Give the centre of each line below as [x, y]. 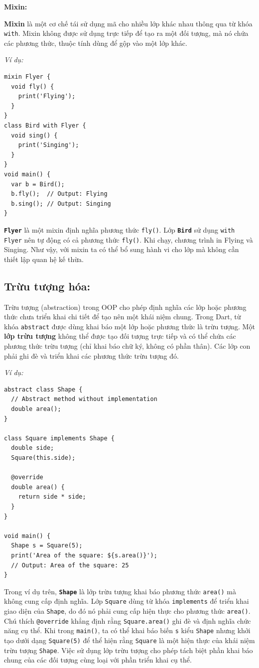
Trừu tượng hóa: [47, 286]
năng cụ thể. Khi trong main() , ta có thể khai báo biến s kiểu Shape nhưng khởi [127, 630]
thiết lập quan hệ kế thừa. [44, 259]
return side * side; [52, 497]
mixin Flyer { [27, 77]
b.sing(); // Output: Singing [61, 203]
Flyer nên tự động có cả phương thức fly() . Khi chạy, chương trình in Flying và [129, 239]
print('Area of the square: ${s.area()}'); [84, 555]
